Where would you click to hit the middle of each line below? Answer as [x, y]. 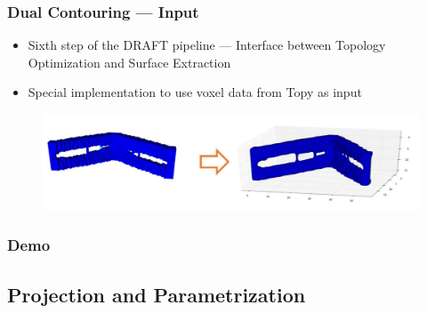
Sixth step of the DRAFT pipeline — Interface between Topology [207, 45]
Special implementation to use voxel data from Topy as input [195, 92]
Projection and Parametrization [157, 294]
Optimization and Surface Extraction [129, 62]
